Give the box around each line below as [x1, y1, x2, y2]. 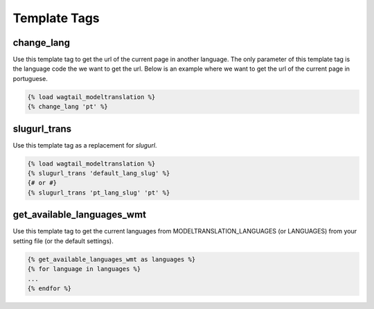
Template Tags [12, 10, 100, 26]
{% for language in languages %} [27, 265, 141, 273]
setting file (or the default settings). [12, 236, 114, 245]
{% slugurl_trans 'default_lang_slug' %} [27, 170, 170, 177]
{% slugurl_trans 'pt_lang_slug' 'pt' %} [27, 188, 170, 197]
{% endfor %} [27, 284, 72, 292]
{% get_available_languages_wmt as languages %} [27, 255, 196, 263]
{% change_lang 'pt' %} [27, 103, 109, 111]
